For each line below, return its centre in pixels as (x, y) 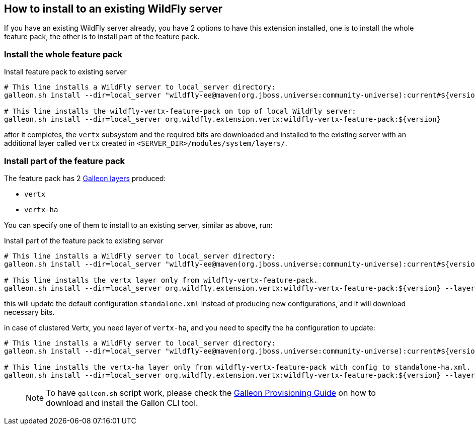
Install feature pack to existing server (65, 72)
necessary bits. (29, 312)
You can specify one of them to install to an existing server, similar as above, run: (138, 225)
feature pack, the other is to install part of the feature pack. (102, 37)
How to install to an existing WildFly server (113, 9)
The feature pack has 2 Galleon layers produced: (85, 178)
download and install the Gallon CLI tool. (122, 403)
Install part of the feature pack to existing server (84, 240)
